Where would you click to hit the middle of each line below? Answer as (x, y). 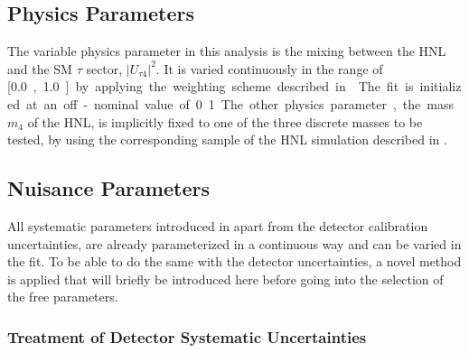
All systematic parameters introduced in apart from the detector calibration (218, 225)
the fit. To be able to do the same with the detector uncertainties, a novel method (234, 261)
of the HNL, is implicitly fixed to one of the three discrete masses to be (225, 121)
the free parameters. (63, 297)
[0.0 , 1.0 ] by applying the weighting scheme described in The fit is (211, 86)
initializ (441, 86)
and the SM (40, 68)
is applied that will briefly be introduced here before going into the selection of (225, 279)
